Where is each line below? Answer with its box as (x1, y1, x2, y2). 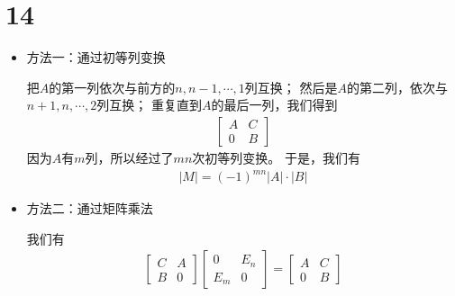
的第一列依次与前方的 (49, 77, 176, 96)
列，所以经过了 (85, 148, 174, 166)
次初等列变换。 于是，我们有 (192, 148, 360, 166)
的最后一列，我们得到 (211, 95, 338, 114)
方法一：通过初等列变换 (26, 48, 166, 67)
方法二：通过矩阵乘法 (26, 199, 153, 218)
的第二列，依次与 (346, 77, 448, 96)
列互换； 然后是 (244, 77, 338, 96)
